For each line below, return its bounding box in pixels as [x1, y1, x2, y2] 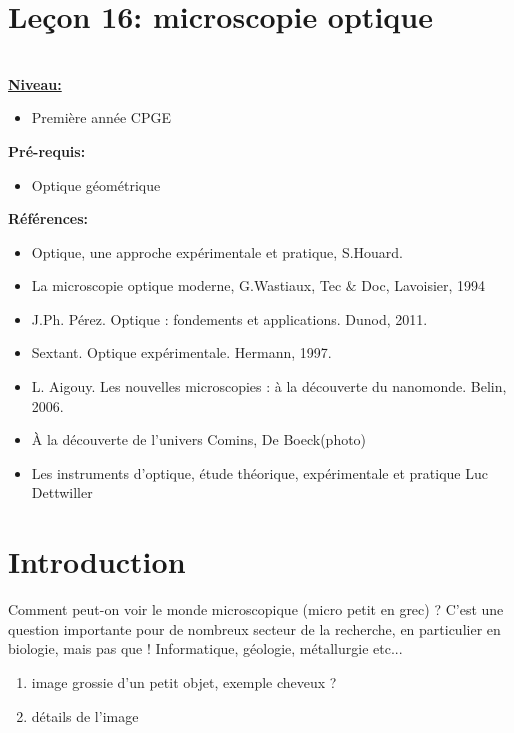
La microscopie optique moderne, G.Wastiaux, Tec [31, 275, 342, 296]
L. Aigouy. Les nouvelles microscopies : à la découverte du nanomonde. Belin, [31, 376, 507, 397]
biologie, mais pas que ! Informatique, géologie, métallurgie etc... [8, 638, 403, 659]
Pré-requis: [8, 140, 86, 161]
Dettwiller [31, 482, 93, 503]
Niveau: [8, 73, 62, 94]
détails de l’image [31, 705, 139, 726]
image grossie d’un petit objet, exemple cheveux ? [31, 671, 337, 692]
